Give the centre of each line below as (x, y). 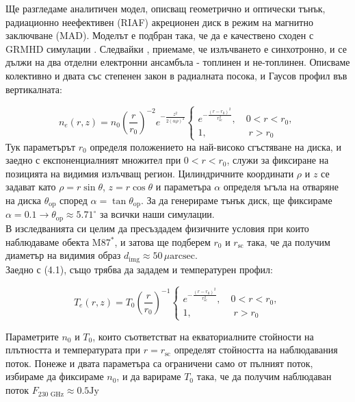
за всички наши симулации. (157, 214)
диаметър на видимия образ (63, 255)
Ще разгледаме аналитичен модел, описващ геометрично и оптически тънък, (166, 8)
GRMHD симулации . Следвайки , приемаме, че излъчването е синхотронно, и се (176, 48)
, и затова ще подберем (162, 241)
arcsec (182, 256)
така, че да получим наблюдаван (264, 376)
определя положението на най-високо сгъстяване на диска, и (215, 146)
